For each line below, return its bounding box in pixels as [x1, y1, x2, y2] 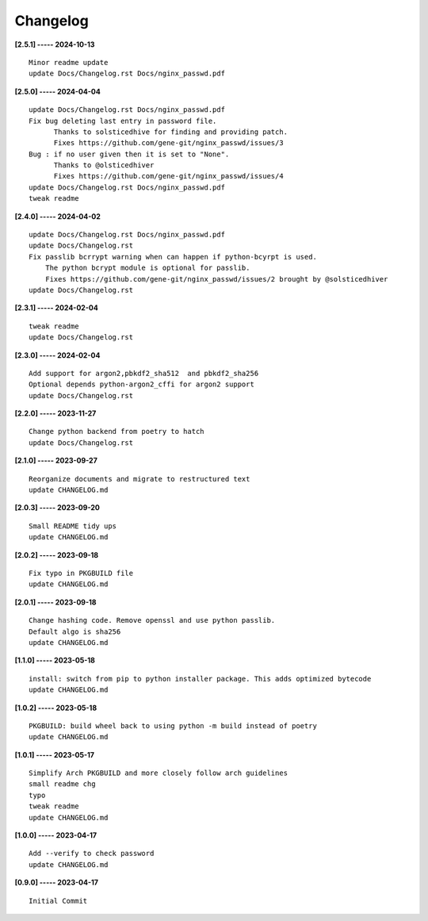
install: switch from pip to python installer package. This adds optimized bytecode [29, 674, 372, 683]
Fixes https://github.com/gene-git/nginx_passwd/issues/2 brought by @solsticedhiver [44, 274, 388, 283]
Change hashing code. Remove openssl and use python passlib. [29, 616, 276, 625]
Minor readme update [29, 58, 109, 67]
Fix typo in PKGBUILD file [29, 569, 134, 578]
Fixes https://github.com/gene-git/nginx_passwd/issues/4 [53, 171, 285, 181]
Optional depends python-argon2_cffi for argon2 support [29, 380, 255, 389]
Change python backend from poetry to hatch [29, 427, 205, 436]
